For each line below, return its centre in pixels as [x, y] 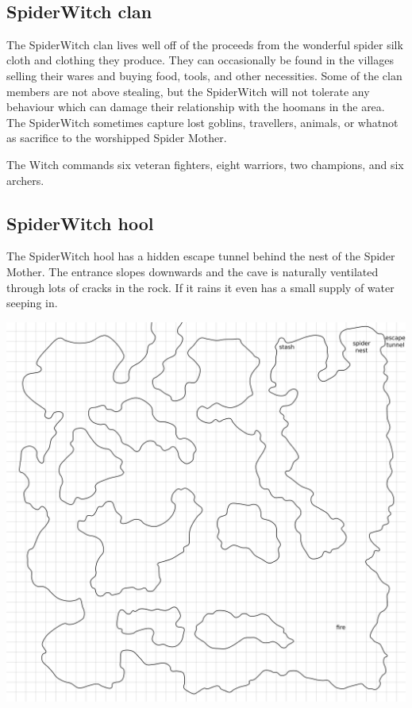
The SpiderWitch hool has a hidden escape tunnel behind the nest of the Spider [201, 256]
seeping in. [32, 303]
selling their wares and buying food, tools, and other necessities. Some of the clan [204, 75]
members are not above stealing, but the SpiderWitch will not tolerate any [188, 91]
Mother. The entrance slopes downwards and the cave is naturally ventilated [193, 271]
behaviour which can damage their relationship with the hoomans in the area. [196, 107]
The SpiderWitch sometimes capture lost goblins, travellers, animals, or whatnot [202, 122]
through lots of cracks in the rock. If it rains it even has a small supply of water [200, 287]
